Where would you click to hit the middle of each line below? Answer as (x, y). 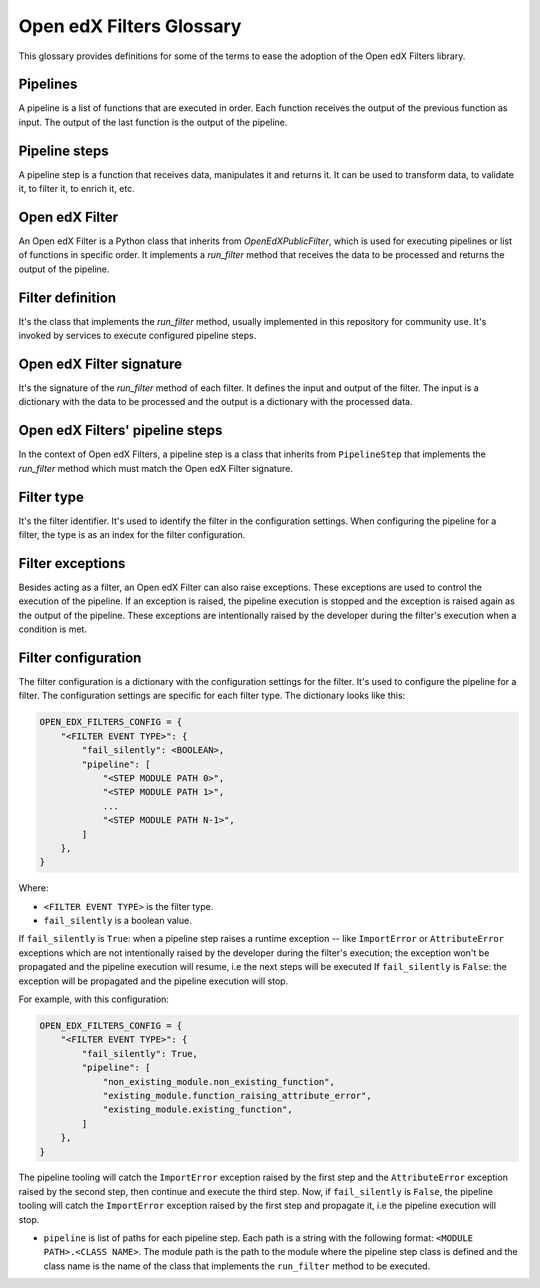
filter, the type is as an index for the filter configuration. (132, 535)
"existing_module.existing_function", (198, 1109)
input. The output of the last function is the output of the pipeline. (153, 122)
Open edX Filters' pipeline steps (120, 430)
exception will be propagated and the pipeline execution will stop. (153, 981)
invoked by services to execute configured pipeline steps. (137, 336)
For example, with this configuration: (94, 999)
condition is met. (52, 629)
